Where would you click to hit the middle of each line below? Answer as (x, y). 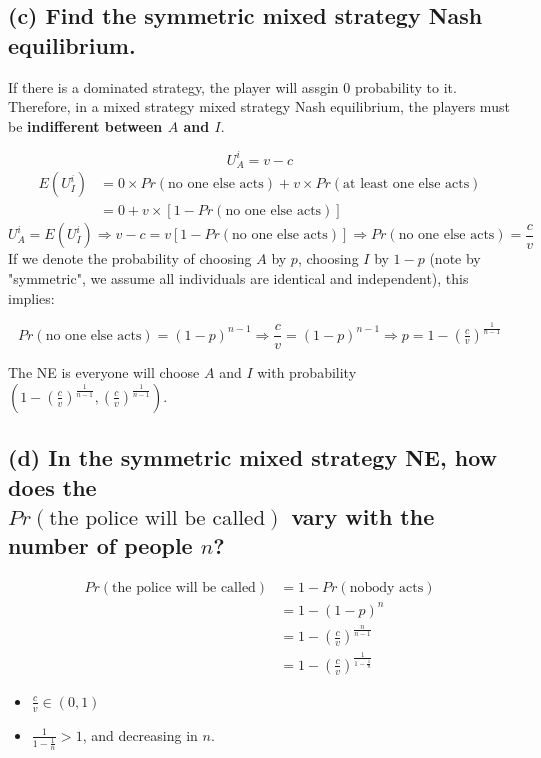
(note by (455, 258)
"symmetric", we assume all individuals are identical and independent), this (238, 277)
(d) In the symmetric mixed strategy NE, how (252, 457)
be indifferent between (85, 125)
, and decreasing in (140, 734)
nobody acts (386, 588)
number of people (100, 545)
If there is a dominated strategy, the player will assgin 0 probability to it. (232, 86)
